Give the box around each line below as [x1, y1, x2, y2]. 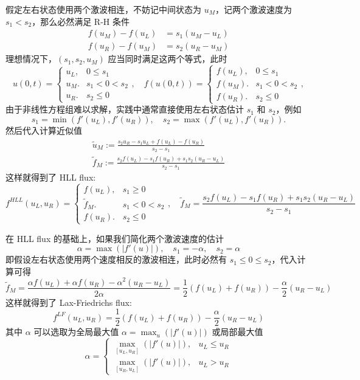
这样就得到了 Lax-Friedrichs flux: [5, 295, 132, 308]
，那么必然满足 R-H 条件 [32, 15, 130, 27]
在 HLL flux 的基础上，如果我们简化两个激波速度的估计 [5, 232, 224, 244]
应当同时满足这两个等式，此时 [108, 52, 227, 65]
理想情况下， [5, 52, 57, 65]
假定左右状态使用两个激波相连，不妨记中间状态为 [5, 3, 201, 15]
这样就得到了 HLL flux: [5, 170, 96, 183]
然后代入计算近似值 [5, 124, 82, 137]
